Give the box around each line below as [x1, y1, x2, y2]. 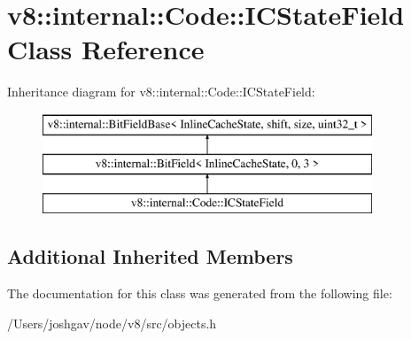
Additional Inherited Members [7, 243, 293, 270]
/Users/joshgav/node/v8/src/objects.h [7, 313, 217, 332]
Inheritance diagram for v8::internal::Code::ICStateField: [7, 82, 315, 101]
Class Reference [7, 31, 205, 67]
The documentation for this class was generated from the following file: [7, 284, 392, 303]
